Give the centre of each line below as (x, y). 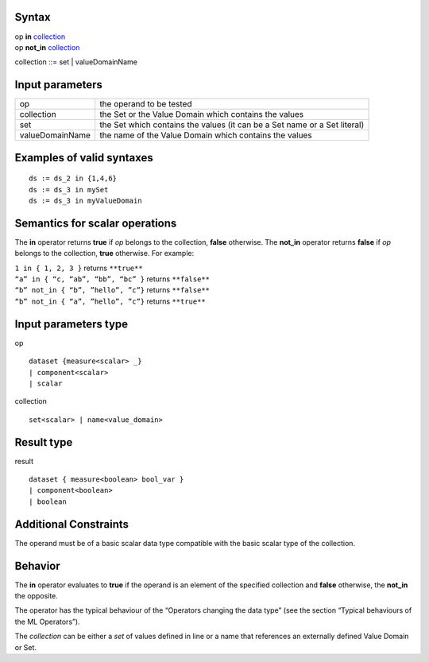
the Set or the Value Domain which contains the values (202, 114)
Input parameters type (71, 324)
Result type (44, 442)
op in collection (40, 37)
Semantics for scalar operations (96, 223)
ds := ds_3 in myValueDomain (85, 201)
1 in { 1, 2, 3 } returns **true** (79, 268)
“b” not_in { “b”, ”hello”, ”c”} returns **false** (112, 290)
